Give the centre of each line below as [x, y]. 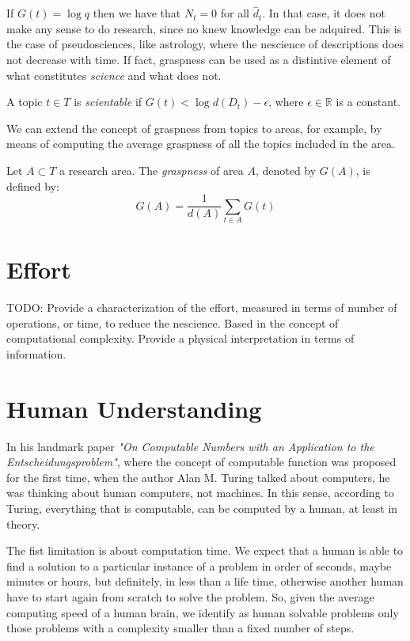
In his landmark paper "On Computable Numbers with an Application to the [190, 446]
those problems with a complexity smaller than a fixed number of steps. [180, 628]
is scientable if [108, 102]
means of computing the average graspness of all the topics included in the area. [201, 144]
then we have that [137, 13]
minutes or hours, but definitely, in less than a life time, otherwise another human [205, 581]
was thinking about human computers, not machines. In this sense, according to [200, 493]
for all [235, 13]
